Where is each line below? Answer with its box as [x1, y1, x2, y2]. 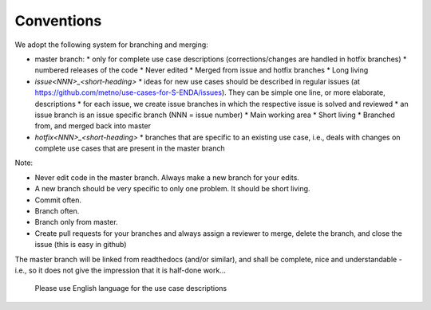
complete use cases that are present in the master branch [34, 143, 225, 153]
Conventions [14, 12, 102, 29]
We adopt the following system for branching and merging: [14, 40, 209, 49]
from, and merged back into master [34, 121, 152, 131]
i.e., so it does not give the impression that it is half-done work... [14, 265, 227, 275]
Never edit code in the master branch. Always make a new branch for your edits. [34, 172, 299, 182]
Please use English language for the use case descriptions [34, 284, 227, 293]
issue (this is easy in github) [34, 240, 127, 249]
